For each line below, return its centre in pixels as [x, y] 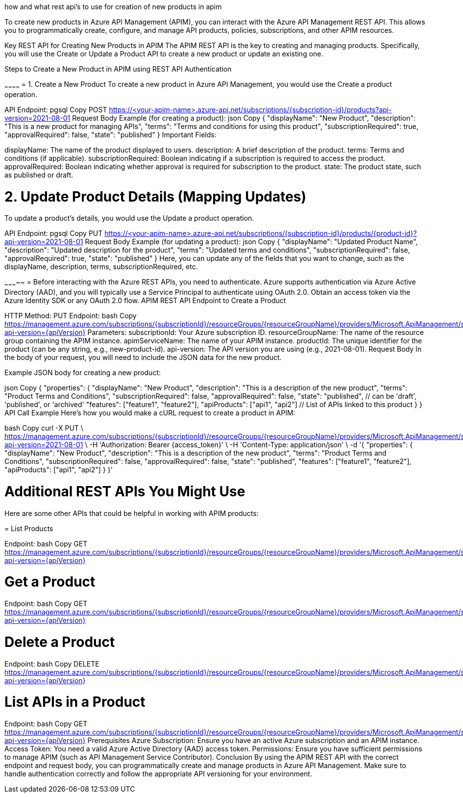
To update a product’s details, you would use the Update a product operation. [129, 218]
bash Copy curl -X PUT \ [44, 428]
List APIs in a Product [75, 702]
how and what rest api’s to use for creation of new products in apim [113, 7]
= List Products [29, 528]
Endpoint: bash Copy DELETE [52, 664]
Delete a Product [60, 642]
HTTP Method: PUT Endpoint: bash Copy [71, 316]
